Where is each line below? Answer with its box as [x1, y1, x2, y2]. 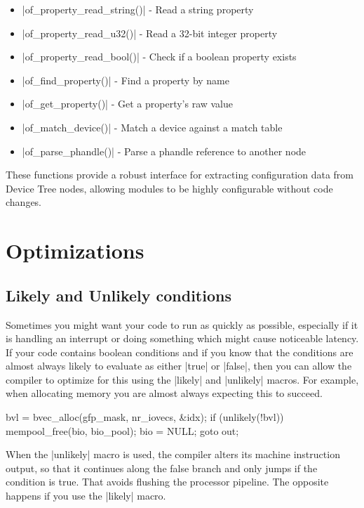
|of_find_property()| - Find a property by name [22, 72, 229, 87]
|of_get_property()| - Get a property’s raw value [22, 96, 234, 111]
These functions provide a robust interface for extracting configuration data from [6, 167, 353, 182]
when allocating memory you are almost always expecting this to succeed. [6, 386, 323, 400]
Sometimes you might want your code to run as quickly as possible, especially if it [6, 317, 358, 332]
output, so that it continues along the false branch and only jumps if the [6, 460, 318, 475]
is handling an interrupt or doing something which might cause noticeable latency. [6, 331, 359, 346]
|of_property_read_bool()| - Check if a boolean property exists [22, 49, 297, 64]
